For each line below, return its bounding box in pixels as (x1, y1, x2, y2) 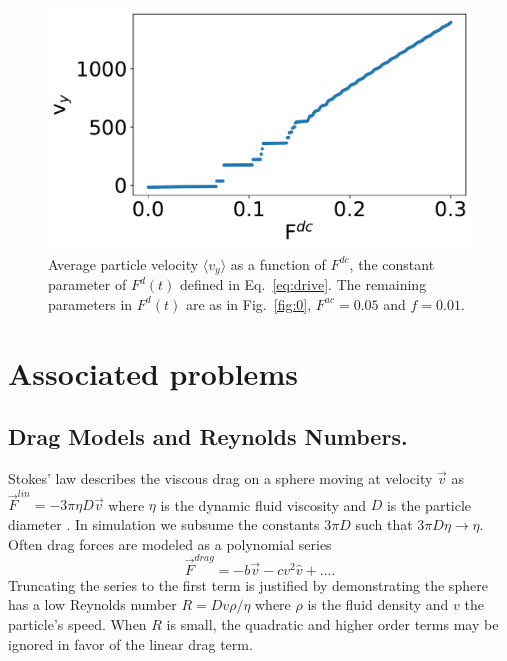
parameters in (48, 293, 133, 314)
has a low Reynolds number (8, 594, 177, 615)
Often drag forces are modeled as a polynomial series (8, 533, 332, 554)
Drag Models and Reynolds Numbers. (8, 421, 408, 452)
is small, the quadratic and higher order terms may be (166, 614, 499, 635)
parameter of (48, 274, 127, 295)
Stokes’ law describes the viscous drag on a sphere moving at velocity (8, 468, 433, 489)
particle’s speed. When (8, 614, 147, 635)
